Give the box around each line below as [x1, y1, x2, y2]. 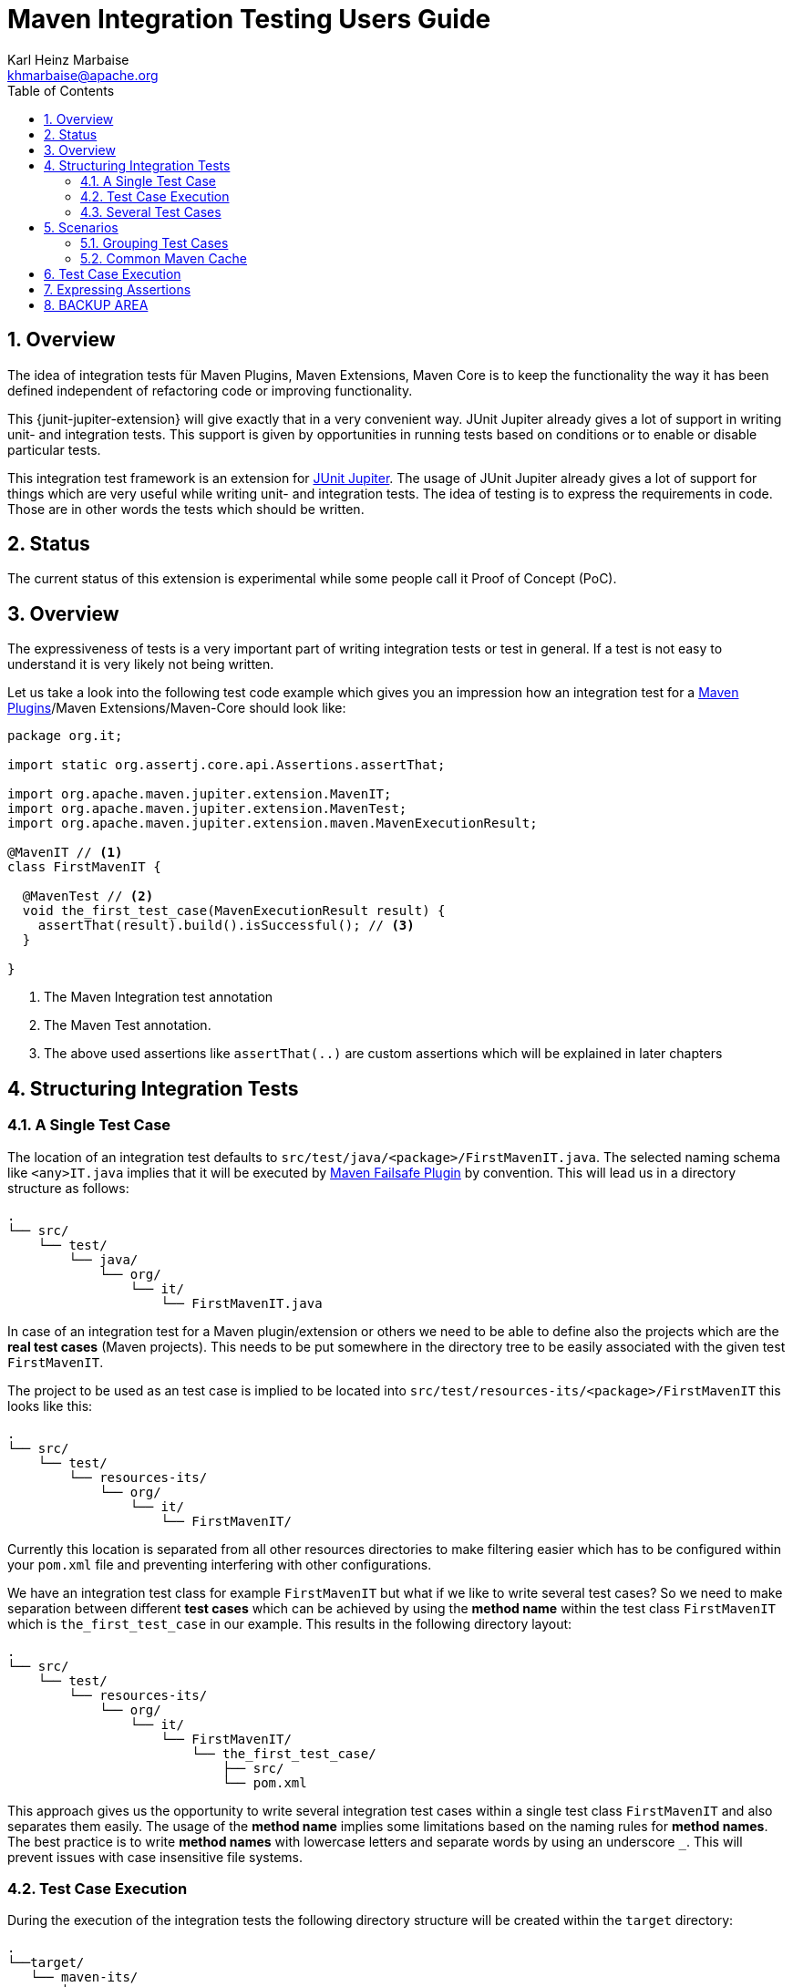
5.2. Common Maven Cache [80, 250, 248, 266]
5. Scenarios [44, 219, 118, 235]
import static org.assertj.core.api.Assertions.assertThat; [7, 757, 446, 773]
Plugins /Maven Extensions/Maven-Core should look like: [7, 700, 346, 716]
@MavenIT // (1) [7, 845, 123, 860]
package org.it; [7, 728, 123, 744]
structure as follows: [7, 1179, 129, 1196]
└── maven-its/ [30, 1970, 139, 1985]
